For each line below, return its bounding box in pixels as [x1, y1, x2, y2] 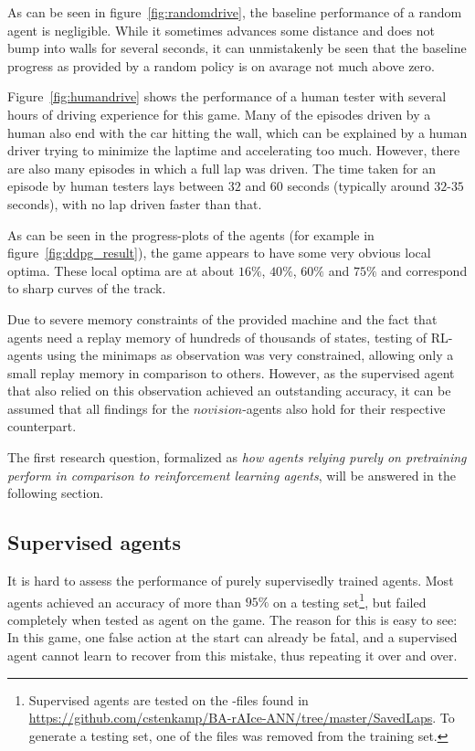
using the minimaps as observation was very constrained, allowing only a [47, 345, 454, 365]
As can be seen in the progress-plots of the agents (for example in [7, 225, 375, 244]
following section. [7, 483, 104, 502]
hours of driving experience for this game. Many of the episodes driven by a [7, 104, 431, 123]
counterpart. [7, 417, 77, 436]
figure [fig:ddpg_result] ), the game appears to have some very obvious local [7, 243, 431, 262]
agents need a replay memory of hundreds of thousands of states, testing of [7, 327, 427, 346]
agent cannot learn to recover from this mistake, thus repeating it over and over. [7, 646, 458, 665]
